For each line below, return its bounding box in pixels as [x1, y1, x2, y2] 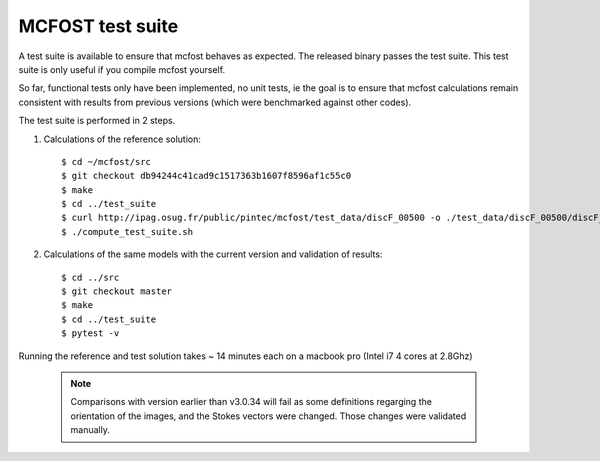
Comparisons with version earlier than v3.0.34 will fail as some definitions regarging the [70, 396, 432, 408]
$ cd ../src [61, 271, 120, 283]
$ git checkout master [61, 286, 173, 297]
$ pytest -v [61, 328, 120, 339]
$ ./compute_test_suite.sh [61, 226, 194, 237]
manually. [70, 424, 110, 436]
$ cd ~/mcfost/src [61, 156, 152, 167]
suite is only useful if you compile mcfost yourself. [18, 63, 225, 75]
